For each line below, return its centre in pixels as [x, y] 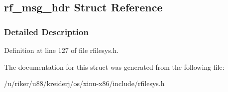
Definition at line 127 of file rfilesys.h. [61, 50]
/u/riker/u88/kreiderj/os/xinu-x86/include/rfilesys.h [84, 83]
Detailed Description [46, 31]
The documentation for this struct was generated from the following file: [114, 67]
